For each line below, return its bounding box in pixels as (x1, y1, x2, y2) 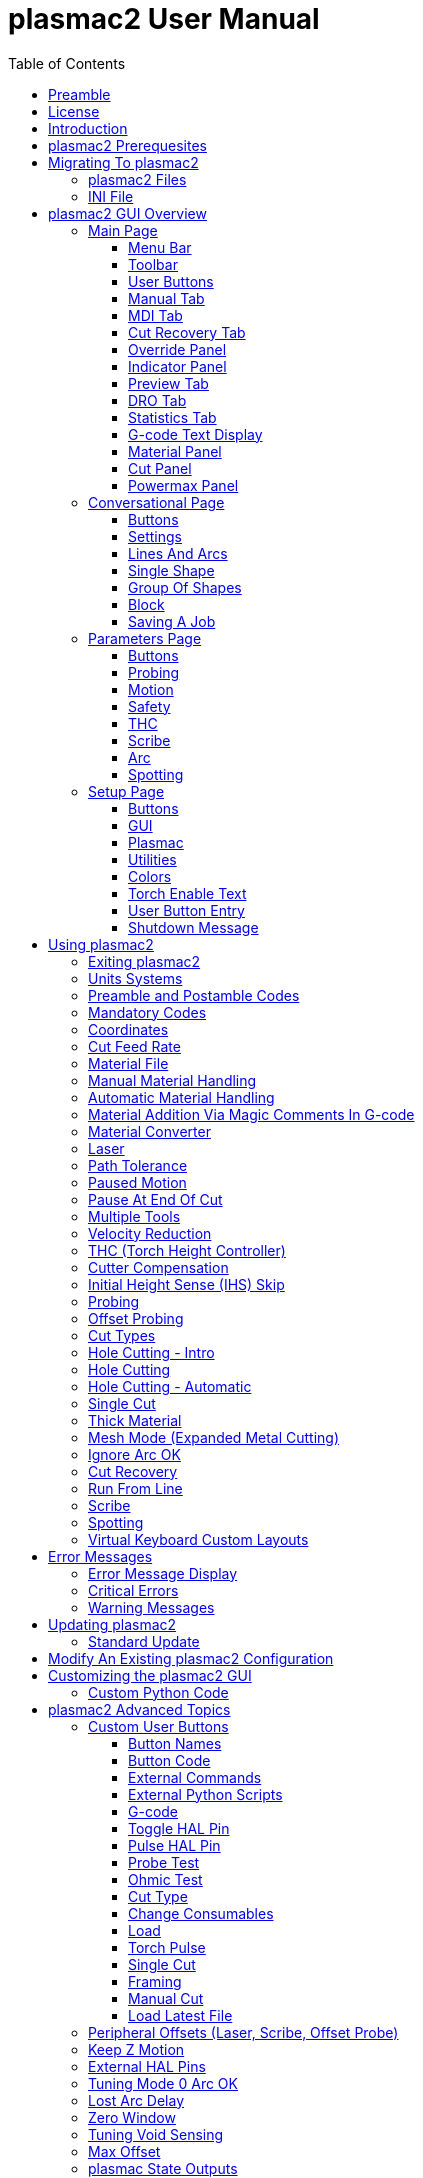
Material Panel (128, 442, 222, 460)
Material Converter (88, 1122, 211, 1140)
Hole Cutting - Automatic (88, 1377, 252, 1395)
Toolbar (128, 255, 178, 273)
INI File (88, 187, 134, 205)
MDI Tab (128, 306, 183, 324)
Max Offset (88, 2142, 161, 2160)
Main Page (88, 221, 158, 239)
